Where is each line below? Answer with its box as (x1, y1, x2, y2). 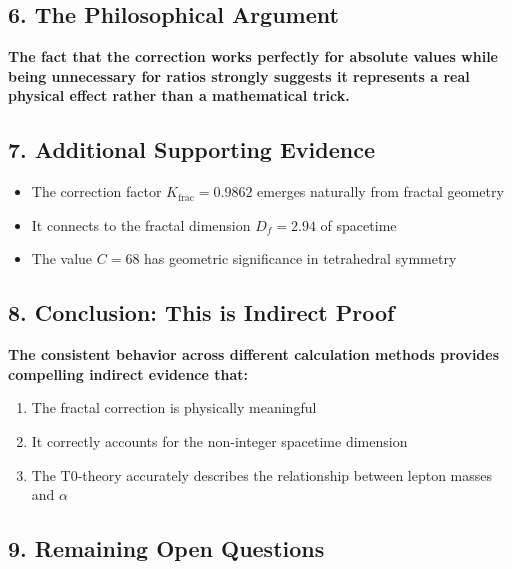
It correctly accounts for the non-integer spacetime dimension (31, 430, 408, 451)
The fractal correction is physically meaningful (31, 397, 317, 418)
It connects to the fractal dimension (31, 214, 251, 235)
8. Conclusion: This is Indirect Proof (8, 297, 395, 328)
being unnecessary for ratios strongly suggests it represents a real (8, 65, 470, 86)
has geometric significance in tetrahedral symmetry (144, 248, 457, 269)
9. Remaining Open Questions (8, 533, 325, 564)
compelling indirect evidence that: (8, 363, 249, 384)
